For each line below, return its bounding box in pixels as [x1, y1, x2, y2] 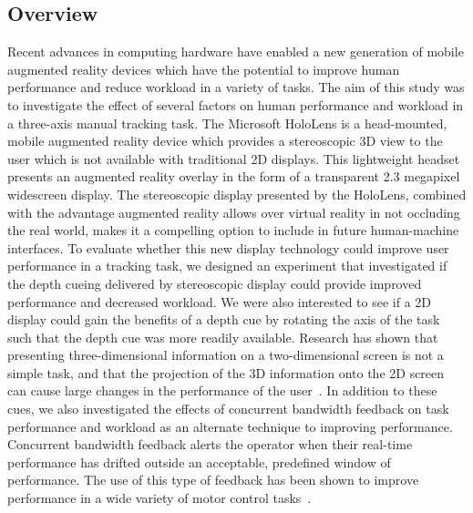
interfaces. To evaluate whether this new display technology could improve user [7, 238, 449, 257]
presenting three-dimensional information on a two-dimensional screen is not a [7, 345, 444, 364]
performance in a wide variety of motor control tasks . [7, 488, 312, 508]
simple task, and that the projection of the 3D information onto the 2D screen [7, 363, 445, 382]
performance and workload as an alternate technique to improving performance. [7, 416, 453, 436]
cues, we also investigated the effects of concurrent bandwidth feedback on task [7, 399, 449, 418]
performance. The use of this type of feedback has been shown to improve [7, 470, 419, 489]
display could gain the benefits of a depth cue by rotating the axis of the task [7, 310, 440, 329]
